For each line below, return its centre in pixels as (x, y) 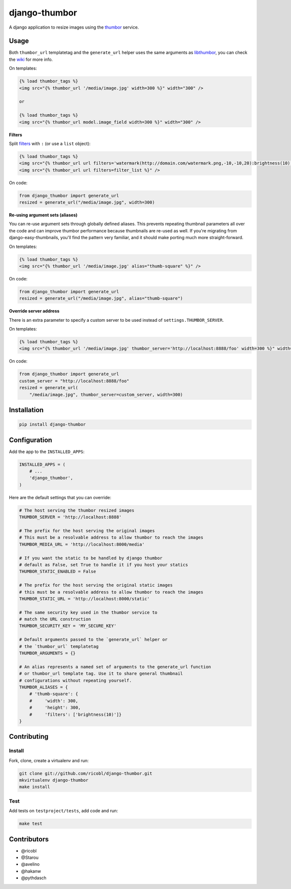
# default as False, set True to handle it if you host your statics (104, 565)
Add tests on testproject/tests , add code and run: (64, 811)
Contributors (29, 839)
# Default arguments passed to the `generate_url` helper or (93, 640)
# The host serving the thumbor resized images (77, 510)
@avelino (30, 864)
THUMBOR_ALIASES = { (43, 687)
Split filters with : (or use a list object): (50, 143)
